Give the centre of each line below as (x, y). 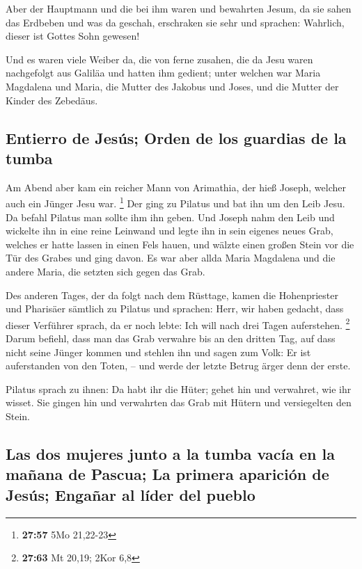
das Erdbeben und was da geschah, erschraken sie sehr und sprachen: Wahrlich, (175, 22)
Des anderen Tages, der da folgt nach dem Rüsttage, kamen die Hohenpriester (172, 295)
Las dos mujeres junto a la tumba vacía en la (170, 453)
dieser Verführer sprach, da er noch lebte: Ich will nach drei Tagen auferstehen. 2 (178, 323)
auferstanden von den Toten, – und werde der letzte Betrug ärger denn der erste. (178, 366)
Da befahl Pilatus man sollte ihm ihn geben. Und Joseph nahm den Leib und (170, 217)
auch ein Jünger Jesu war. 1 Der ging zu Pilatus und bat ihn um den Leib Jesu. (175, 202)
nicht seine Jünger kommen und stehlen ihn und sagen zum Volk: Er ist (158, 352)
